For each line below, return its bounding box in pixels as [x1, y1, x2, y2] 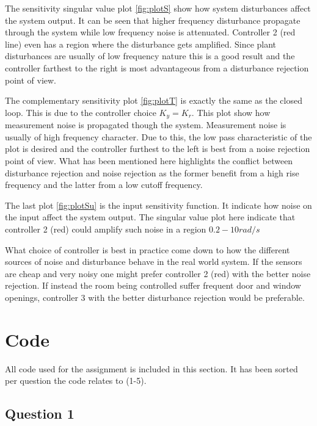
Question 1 [5, 404, 75, 423]
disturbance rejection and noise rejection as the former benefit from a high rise [5, 166, 299, 179]
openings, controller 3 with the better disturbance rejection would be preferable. [5, 291, 305, 303]
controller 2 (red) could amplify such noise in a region [5, 222, 206, 235]
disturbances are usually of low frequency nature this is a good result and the [5, 49, 295, 62]
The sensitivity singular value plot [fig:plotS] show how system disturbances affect [5, 2, 311, 14]
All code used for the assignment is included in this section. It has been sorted [5, 362, 298, 375]
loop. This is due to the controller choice [5, 106, 156, 118]
